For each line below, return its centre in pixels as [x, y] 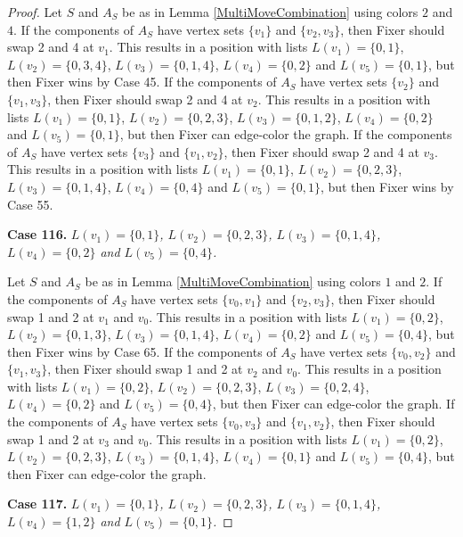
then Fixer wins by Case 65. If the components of [142, 351]
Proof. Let [35, 12]
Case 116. [37, 234]
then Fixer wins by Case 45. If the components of [142, 82]
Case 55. [30, 204]
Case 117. [37, 504]
